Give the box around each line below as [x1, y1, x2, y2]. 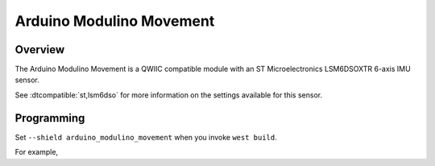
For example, [14, 147, 59, 157]
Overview [14, 43, 65, 56]
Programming [14, 111, 85, 125]
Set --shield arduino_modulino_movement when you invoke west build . [14, 132, 277, 142]
